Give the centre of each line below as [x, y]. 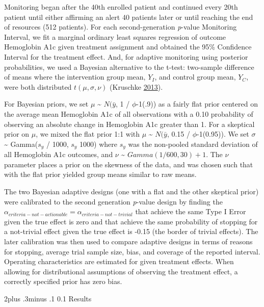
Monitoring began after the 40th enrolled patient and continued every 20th [121, 7]
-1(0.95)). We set [223, 134]
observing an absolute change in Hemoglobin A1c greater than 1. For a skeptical [129, 124]
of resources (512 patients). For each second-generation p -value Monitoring [121, 27]
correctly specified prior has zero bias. [63, 281]
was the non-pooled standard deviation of [193, 144]
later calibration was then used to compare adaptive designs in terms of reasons [128, 241]
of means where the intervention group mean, [75, 77]
